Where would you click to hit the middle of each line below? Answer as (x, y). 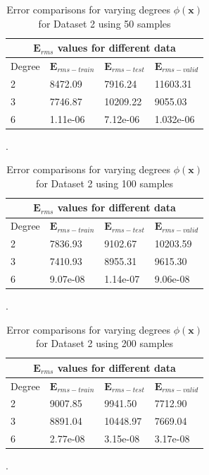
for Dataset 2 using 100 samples (105, 183)
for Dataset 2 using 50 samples (104, 23)
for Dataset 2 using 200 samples (105, 343)
